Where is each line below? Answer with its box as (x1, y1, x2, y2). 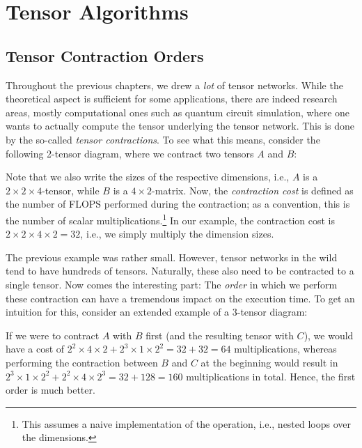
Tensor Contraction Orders (6, 45, 204, 66)
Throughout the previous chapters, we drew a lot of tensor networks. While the (6, 77, 343, 92)
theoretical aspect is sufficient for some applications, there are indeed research (6, 91, 338, 106)
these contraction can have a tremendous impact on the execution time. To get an (6, 291, 355, 305)
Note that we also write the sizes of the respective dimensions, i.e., (6, 169, 290, 184)
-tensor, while (42, 183, 100, 197)
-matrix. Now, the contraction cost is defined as (151, 183, 354, 197)
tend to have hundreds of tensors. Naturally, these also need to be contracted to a (6, 263, 354, 278)
